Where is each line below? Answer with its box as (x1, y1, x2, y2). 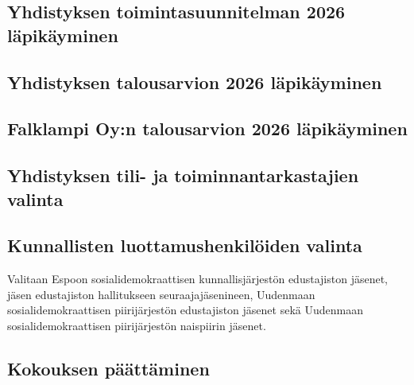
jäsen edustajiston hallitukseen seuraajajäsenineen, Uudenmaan (7, 286, 315, 302)
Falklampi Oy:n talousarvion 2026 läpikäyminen (7, 116, 408, 141)
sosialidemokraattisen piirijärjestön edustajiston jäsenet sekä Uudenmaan (7, 301, 363, 318)
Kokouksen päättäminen (7, 356, 210, 380)
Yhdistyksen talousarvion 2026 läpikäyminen (7, 69, 382, 94)
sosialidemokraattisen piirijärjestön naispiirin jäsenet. (7, 317, 266, 333)
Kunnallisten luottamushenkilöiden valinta (7, 233, 362, 258)
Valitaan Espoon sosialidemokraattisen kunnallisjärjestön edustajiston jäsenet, (7, 270, 388, 287)
